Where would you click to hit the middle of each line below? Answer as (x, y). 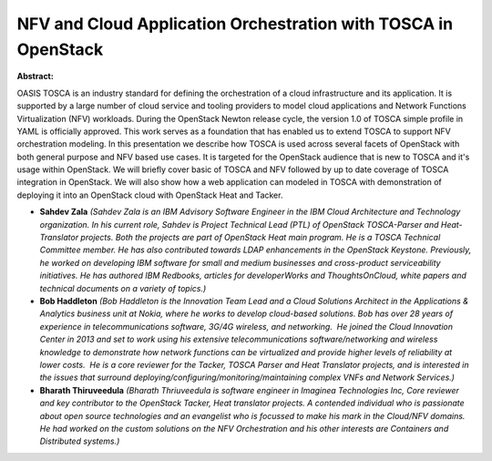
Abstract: (35, 77)
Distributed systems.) (80, 441)
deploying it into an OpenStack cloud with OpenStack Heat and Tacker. (150, 195)
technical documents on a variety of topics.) (123, 288)
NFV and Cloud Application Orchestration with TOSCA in (235, 24)
